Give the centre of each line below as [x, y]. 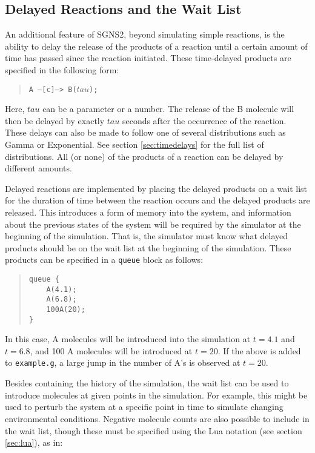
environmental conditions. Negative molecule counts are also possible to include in [157, 418]
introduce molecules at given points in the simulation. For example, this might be [156, 395]
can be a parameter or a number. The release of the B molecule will [168, 109]
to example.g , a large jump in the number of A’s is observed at [123, 362]
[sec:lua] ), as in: [34, 442]
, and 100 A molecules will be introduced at [111, 350]
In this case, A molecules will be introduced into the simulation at [128, 339]
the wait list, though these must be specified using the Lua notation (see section [154, 430]
